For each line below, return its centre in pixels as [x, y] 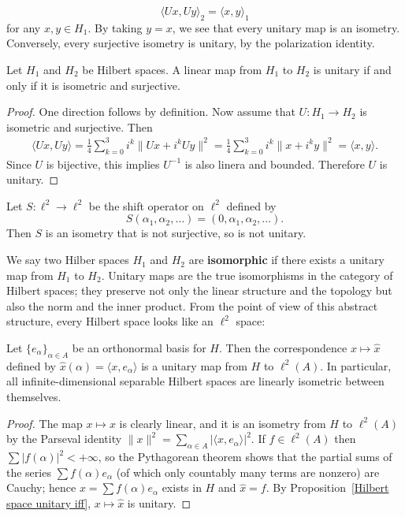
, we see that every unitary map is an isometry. [286, 27]
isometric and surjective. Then [80, 126]
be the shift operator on [146, 205]
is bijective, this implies [103, 164]
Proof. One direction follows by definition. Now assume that [151, 112]
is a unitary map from [194, 365]
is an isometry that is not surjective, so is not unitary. [176, 233]
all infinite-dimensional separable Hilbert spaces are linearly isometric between [195, 381]
